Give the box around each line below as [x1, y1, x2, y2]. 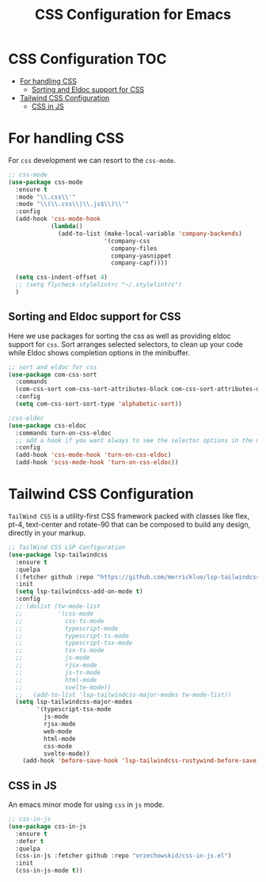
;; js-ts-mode [15, 668, 101, 676]
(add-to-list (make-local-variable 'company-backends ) [58, 230, 243, 238]
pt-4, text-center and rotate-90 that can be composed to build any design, [8, 520, 251, 529]
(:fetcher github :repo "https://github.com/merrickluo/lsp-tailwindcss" [15, 572, 264, 581]
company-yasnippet [110, 252, 172, 260]
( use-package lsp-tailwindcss [8, 550, 108, 559]
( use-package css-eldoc [8, 421, 87, 429]
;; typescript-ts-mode [15, 632, 129, 640]
